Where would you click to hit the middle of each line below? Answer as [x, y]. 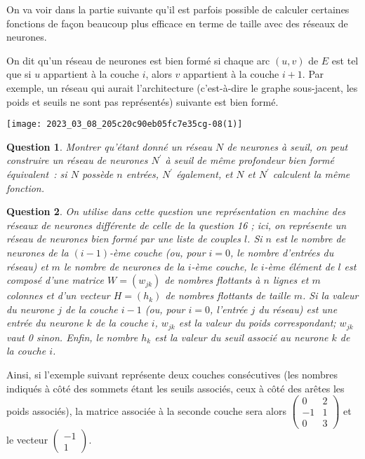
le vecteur [27, 440]
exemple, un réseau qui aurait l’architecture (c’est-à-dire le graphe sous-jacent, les [182, 87]
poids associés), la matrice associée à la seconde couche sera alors [146, 410]
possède [98, 174]
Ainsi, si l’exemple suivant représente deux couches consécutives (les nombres [172, 374]
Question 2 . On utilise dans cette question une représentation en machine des [176, 211]
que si [19, 74]
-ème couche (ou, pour [158, 252]
